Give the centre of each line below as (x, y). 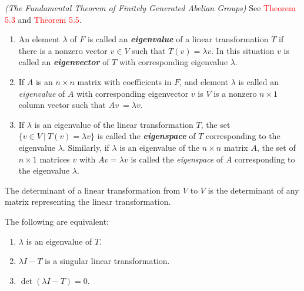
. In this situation (243, 50)
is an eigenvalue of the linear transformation (114, 124)
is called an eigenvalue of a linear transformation (178, 39)
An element (39, 39)
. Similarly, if (86, 147)
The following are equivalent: (57, 221)
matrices (55, 159)
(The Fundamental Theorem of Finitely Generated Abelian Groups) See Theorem (150, 8)
